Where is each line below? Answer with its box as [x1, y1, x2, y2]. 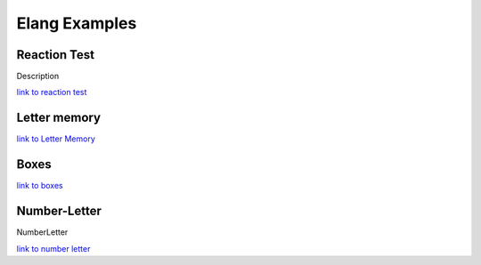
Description [16, 71, 60, 82]
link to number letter [16, 243, 91, 253]
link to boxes [16, 181, 63, 191]
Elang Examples [16, 13, 137, 33]
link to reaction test [16, 87, 87, 98]
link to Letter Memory [16, 133, 95, 144]
